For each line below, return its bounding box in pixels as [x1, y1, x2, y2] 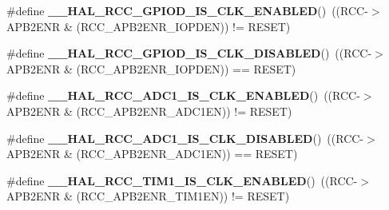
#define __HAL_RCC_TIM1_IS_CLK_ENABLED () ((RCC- [6, 172, 358, 188]
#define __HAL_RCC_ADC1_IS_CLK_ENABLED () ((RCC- [6, 87, 360, 104]
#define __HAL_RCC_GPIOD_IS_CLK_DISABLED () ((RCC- [6, 45, 372, 61]
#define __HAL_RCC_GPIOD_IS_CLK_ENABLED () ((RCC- [6, 2, 368, 18]
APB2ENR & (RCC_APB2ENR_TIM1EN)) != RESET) [6, 188, 290, 204]
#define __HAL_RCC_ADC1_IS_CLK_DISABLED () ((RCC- [6, 129, 364, 146]
